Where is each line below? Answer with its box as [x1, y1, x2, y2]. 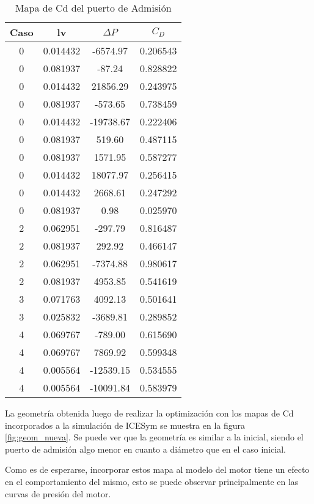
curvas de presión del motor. [5, 487, 111, 500]
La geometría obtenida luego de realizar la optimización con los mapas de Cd [5, 407, 294, 419]
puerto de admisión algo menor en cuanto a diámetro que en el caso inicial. [5, 442, 286, 455]
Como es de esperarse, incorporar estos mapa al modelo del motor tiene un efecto [5, 463, 310, 476]
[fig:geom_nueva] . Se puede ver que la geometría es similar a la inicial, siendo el [5, 431, 304, 443]
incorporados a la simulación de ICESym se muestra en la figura [5, 418, 246, 431]
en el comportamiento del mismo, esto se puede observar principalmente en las [5, 475, 299, 487]
